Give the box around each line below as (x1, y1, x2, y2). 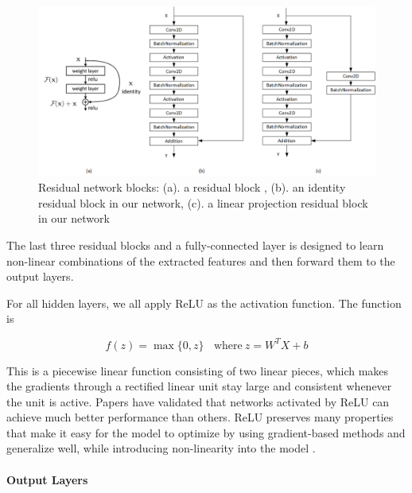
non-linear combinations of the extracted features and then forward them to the (6, 252, 395, 269)
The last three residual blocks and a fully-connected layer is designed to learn (6, 237, 384, 254)
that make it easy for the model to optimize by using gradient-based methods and (6, 424, 406, 441)
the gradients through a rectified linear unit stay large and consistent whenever (6, 378, 392, 394)
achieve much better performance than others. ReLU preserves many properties (6, 409, 394, 425)
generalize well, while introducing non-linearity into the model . (6, 440, 316, 456)
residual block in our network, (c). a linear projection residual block (38, 194, 368, 211)
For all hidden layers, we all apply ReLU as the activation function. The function (6, 294, 402, 311)
